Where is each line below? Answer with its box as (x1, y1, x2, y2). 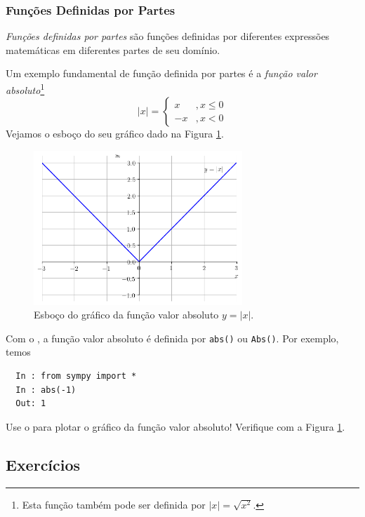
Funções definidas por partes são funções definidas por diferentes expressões (6, 29, 330, 43)
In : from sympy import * (15, 370, 137, 381)
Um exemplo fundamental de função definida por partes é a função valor (6, 66, 317, 81)
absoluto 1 (6, 81, 45, 97)
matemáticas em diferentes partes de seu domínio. (6, 42, 220, 57)
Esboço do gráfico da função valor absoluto (34, 307, 219, 322)
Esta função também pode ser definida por (22, 497, 206, 511)
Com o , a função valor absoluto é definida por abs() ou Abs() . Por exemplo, (6, 330, 339, 345)
